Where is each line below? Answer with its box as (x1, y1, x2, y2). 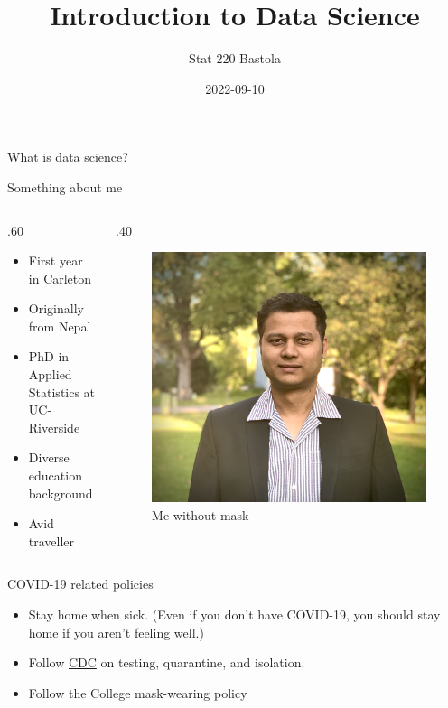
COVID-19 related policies (7, 574, 154, 593)
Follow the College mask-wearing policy (28, 683, 247, 702)
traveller (28, 531, 75, 550)
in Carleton (28, 268, 92, 287)
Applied (28, 365, 72, 384)
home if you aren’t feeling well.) (28, 622, 204, 641)
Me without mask (152, 505, 249, 524)
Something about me (7, 177, 123, 196)
